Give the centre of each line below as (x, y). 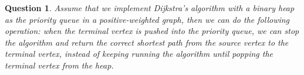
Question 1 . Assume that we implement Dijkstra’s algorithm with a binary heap (150, 8)
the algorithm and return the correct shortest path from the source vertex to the (147, 42)
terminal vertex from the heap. (59, 65)
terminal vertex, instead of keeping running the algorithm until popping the (139, 54)
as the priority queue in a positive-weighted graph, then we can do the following (147, 19)
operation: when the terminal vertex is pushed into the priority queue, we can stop (152, 31)
